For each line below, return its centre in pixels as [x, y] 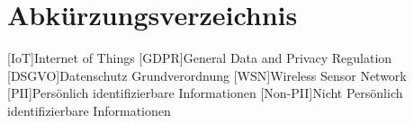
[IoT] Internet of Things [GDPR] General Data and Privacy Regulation [200, 58]
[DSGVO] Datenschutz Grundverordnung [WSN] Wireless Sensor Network [207, 75]
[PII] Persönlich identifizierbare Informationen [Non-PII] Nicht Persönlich [205, 93]
